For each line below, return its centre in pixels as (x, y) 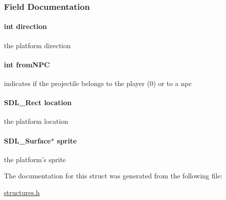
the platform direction (38, 45)
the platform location (36, 121)
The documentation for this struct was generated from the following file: (113, 176)
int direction (25, 26)
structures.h (22, 192)
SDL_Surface (27, 140)
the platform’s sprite (35, 159)
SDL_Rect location (38, 102)
